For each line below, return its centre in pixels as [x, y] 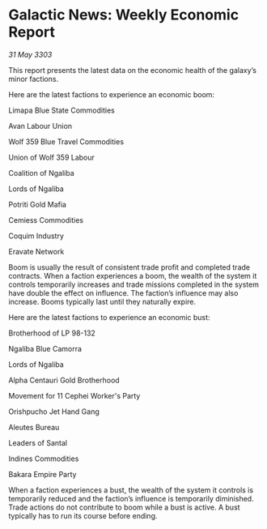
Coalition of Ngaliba [41, 173]
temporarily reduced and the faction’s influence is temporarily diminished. [131, 498]
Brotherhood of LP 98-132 [52, 333]
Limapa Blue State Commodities [61, 110]
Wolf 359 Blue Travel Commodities [66, 141]
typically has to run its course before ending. [83, 515]
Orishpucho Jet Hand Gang [54, 412]
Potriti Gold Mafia [38, 204]
